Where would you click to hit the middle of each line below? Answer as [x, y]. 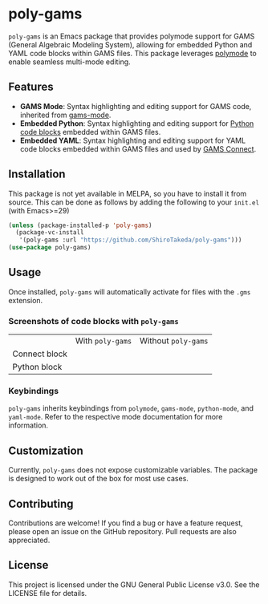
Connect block [40, 354]
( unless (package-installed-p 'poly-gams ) [80, 225]
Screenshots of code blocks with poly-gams [93, 321]
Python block [37, 367]
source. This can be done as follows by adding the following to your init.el [134, 202]
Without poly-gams [174, 341]
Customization [46, 450]
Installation [37, 174]
